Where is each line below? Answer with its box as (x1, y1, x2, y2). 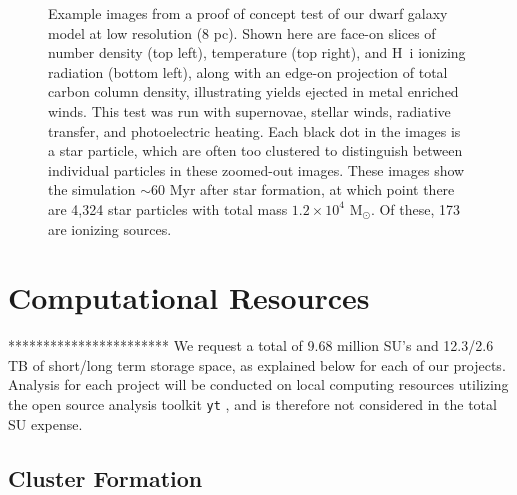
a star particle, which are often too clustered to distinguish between (48, 140, 463, 161)
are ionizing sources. (48, 218, 172, 239)
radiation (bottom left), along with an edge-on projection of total (48, 61, 448, 82)
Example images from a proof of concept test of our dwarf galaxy (48, 3, 448, 23)
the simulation (48, 179, 136, 200)
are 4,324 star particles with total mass (48, 198, 288, 219)
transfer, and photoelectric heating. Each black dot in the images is (48, 120, 461, 141)
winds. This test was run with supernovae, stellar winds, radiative (48, 100, 451, 121)
